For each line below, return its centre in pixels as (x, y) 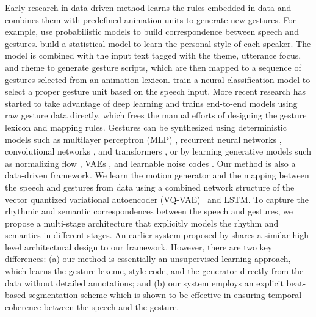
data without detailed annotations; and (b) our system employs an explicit (144, 282)
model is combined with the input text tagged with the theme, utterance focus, (153, 55)
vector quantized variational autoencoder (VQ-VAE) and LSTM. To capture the (157, 199)
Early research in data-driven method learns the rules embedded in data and (148, 7)
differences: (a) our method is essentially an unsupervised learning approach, (148, 259)
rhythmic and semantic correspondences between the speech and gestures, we (149, 211)
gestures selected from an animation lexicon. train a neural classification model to (158, 79)
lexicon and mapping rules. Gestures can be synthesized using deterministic (146, 127)
